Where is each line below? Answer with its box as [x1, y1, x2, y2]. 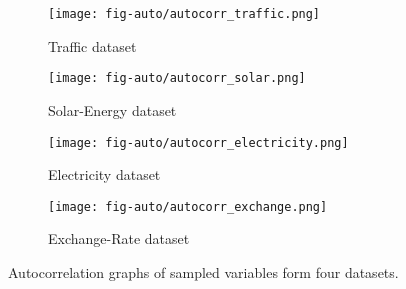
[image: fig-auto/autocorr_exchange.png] [48, 199, 328, 214]
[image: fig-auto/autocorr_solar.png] [48, 71, 306, 86]
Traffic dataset [48, 35, 137, 56]
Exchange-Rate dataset [48, 228, 190, 249]
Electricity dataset [48, 164, 161, 185]
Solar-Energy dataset [48, 99, 177, 120]
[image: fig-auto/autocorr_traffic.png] [48, 7, 321, 21]
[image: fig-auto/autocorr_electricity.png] [48, 135, 349, 150]
